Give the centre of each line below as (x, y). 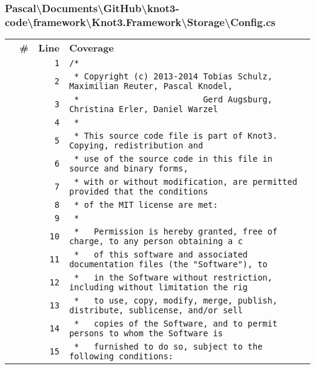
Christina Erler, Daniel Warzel (144, 109)
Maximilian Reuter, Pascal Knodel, (151, 86)
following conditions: (121, 357)
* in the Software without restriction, (173, 278)
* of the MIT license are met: (146, 205)
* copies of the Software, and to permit (176, 324)
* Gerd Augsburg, (173, 100)
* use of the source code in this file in (173, 159)
